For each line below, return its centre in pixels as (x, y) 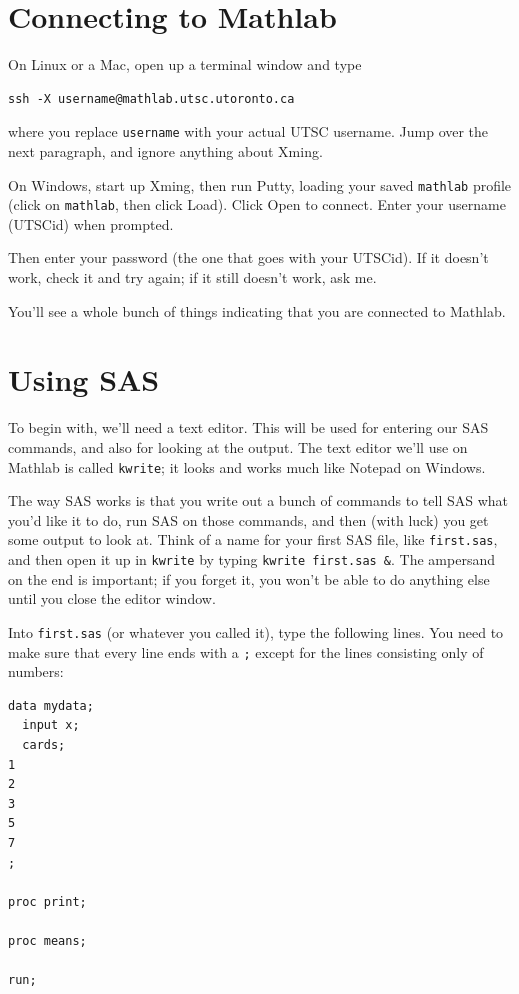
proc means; (47, 940)
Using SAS (84, 379)
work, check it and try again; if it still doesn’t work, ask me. (192, 277)
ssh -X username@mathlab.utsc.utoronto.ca (151, 98)
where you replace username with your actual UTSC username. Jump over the (248, 131)
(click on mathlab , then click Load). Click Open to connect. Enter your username (257, 204)
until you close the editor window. (112, 598)
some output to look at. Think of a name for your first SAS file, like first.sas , (253, 539)
